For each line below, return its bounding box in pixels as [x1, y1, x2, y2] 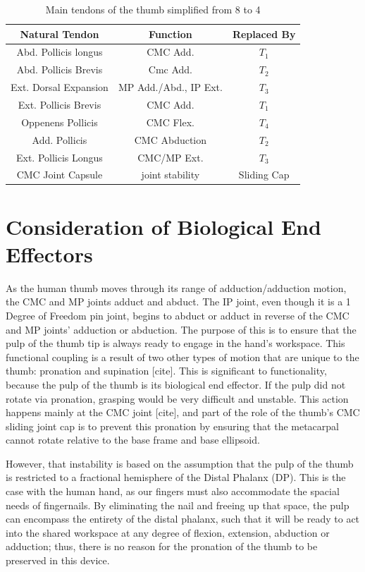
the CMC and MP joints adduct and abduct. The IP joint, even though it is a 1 [6, 294, 351, 309]
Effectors [6, 239, 93, 268]
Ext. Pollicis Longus [16, 150, 103, 164]
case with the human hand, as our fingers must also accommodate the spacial [6, 484, 340, 499]
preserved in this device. [6, 553, 110, 568]
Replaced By [232, 26, 296, 41]
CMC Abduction [134, 132, 207, 147]
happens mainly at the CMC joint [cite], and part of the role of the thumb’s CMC [6, 405, 360, 420]
